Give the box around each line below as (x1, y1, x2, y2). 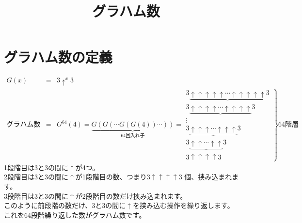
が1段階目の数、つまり (75, 172, 147, 182)
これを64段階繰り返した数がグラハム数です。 (4, 209, 146, 220)
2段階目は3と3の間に (4, 172, 68, 182)
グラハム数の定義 (4, 47, 112, 67)
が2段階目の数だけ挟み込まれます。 (75, 191, 187, 201)
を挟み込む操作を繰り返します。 (133, 200, 234, 210)
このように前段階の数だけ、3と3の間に (4, 200, 126, 210)
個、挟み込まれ (184, 172, 232, 182)
